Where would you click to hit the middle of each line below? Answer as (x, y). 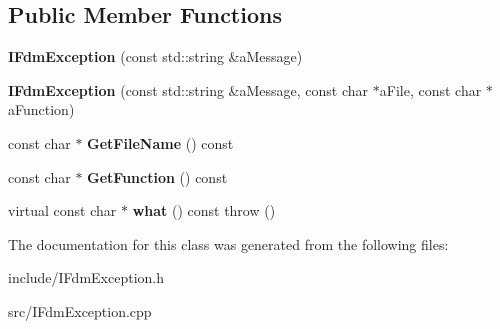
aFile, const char (430, 89)
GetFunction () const (157, 176)
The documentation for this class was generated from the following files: (228, 243)
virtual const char (62, 210)
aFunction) (41, 109)
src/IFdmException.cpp (80, 310)
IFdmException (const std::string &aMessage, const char (188, 89)
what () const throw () (204, 210)
